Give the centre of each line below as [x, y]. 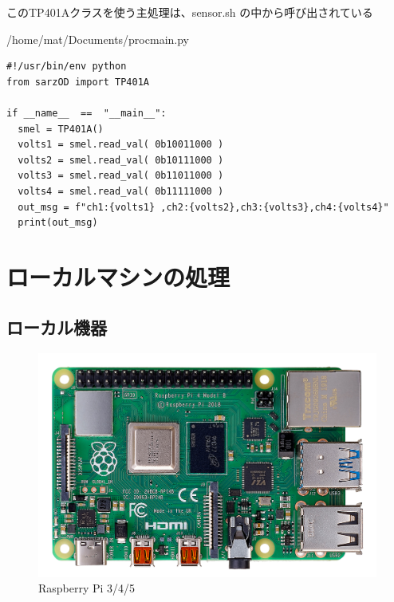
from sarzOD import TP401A [78, 82]
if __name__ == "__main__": [87, 113]
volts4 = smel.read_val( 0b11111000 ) [121, 191]
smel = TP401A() [61, 129]
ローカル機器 [57, 327]
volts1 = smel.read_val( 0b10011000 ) [121, 145]
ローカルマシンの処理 [118, 276]
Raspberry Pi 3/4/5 [87, 588]
